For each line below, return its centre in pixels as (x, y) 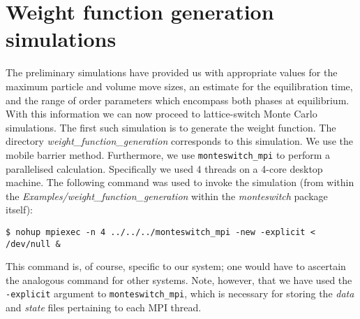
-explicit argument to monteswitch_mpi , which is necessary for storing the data (180, 293)
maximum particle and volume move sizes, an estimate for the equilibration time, (179, 86)
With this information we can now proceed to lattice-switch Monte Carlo (162, 114)
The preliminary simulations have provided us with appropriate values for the (172, 72)
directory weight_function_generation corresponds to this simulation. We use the (179, 141)
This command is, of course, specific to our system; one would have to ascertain (176, 266)
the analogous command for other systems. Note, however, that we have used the (179, 279)
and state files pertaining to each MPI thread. (104, 307)
